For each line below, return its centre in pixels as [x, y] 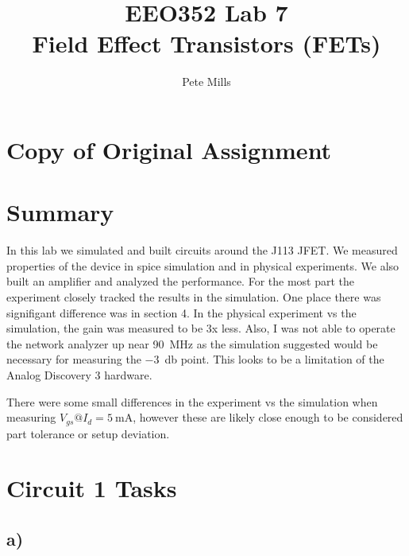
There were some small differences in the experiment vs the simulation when [192, 401]
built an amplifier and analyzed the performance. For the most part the [181, 281]
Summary [60, 212]
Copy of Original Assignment [169, 149]
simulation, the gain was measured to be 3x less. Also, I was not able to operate [201, 328]
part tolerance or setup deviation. [88, 433]
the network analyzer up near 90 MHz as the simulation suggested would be [192, 343]
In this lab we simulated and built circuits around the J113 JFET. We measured [202, 250]
